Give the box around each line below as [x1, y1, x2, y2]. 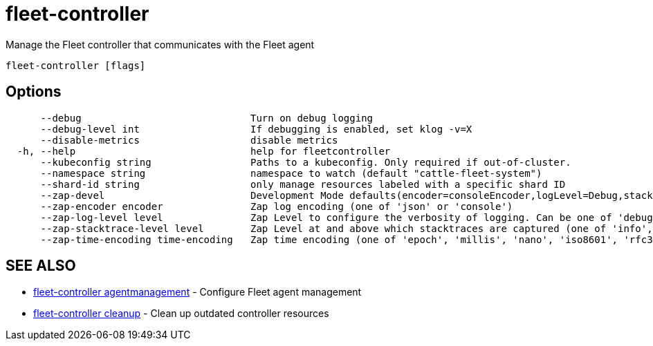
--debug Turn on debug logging [40, 112, 374, 124]
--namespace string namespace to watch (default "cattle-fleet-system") [40, 167, 542, 179]
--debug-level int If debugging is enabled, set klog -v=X [40, 123, 472, 135]
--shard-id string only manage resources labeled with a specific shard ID [40, 178, 566, 190]
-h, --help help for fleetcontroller [17, 145, 391, 157]
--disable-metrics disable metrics [40, 134, 338, 146]
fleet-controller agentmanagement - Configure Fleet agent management [33, 286, 362, 298]
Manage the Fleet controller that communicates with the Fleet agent [6, 38, 315, 50]
